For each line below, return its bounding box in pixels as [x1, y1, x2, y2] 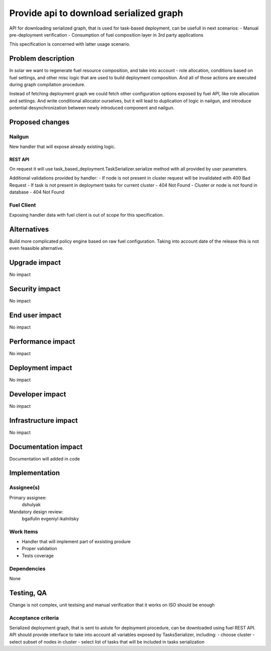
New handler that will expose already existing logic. [9, 143, 116, 150]
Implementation [9, 469, 60, 477]
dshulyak [22, 502, 41, 508]
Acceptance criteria [9, 614, 59, 621]
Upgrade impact [9, 258, 61, 267]
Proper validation [22, 546, 57, 552]
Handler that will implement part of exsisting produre [22, 539, 131, 545]
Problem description [9, 54, 75, 63]
